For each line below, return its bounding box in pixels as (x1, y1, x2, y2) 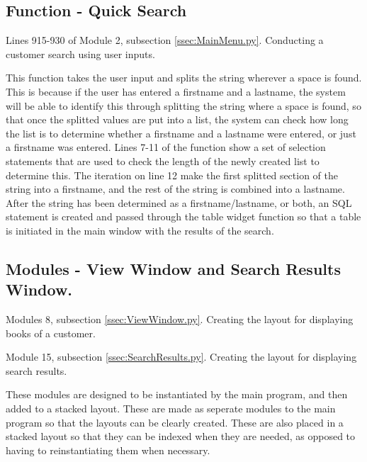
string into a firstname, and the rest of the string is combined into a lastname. (6, 181, 345, 196)
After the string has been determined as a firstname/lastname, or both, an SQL (6, 195, 352, 210)
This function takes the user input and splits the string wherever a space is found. (6, 70, 362, 85)
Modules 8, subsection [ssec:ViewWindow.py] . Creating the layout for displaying (6, 312, 354, 327)
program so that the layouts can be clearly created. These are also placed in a (6, 415, 344, 429)
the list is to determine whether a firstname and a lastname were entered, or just (6, 125, 356, 140)
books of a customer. (6, 325, 96, 340)
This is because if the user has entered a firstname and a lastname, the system (6, 84, 346, 98)
